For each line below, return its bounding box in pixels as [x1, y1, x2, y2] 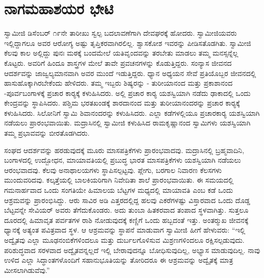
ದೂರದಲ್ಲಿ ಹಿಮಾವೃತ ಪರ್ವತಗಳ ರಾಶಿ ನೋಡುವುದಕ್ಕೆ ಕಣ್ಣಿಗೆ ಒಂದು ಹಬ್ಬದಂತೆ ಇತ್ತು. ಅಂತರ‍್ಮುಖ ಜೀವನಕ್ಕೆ [4, 214, 249, 225]
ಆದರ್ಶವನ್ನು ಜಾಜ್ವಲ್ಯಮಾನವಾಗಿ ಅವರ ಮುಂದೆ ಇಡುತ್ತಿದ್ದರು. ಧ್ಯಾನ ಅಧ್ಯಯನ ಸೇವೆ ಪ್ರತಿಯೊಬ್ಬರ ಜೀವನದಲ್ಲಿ [4, 67, 256, 78]
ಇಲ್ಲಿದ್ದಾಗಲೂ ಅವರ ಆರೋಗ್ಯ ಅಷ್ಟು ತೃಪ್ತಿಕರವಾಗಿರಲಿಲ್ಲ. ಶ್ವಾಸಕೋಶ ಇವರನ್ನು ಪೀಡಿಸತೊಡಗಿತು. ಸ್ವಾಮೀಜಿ [4, 37, 251, 48]
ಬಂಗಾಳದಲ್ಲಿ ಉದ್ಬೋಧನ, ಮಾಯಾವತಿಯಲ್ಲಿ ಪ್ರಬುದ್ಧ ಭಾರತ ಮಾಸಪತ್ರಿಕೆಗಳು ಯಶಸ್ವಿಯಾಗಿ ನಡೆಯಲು [4, 155, 241, 165]
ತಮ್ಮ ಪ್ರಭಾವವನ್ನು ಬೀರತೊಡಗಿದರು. [4, 128, 90, 138]
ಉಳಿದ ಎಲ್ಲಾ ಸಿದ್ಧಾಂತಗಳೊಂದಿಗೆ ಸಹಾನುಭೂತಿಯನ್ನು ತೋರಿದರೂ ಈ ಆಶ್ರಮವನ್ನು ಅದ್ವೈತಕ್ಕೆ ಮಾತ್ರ [4, 255, 233, 265]
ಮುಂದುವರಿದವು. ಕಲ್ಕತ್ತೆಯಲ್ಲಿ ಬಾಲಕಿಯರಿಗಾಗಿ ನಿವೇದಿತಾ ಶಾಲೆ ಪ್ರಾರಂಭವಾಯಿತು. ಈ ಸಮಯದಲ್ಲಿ [4, 174, 234, 185]
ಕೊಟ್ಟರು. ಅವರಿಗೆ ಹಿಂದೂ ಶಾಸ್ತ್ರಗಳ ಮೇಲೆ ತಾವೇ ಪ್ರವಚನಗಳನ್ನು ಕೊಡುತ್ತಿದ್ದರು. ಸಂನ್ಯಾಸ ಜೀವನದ [4, 57, 232, 68]
